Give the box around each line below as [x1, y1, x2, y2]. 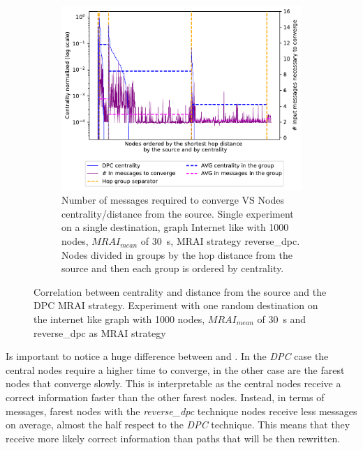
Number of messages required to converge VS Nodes [61, 193, 284, 207]
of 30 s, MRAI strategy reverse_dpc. [140, 234, 300, 248]
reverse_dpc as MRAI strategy [34, 325, 166, 340]
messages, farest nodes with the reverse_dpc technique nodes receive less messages [6, 403, 357, 418]
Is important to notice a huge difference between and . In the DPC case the [6, 349, 329, 363]
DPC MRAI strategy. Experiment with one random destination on [34, 298, 318, 313]
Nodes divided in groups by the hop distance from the [61, 247, 292, 262]
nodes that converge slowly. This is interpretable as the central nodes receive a [6, 376, 341, 391]
